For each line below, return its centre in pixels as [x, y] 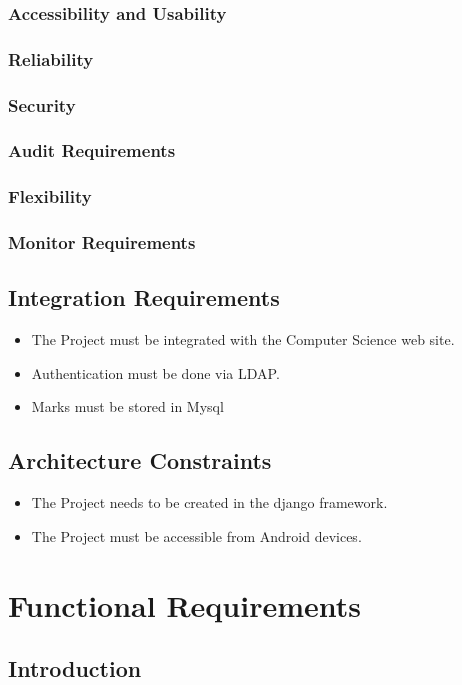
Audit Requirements [92, 150]
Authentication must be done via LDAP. [155, 372]
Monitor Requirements [102, 242]
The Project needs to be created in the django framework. [209, 502]
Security [42, 104]
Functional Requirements [184, 604]
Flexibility [50, 196]
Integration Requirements [144, 297]
